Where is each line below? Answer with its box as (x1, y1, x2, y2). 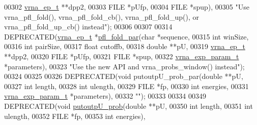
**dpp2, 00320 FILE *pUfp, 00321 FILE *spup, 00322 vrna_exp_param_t (4, 51, 239, 61)
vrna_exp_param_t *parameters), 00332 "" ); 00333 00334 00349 (4, 91, 206, 101)
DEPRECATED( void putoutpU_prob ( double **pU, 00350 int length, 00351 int (4, 100, 253, 111)
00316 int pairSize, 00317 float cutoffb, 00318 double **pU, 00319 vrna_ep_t (4, 41, 245, 52)
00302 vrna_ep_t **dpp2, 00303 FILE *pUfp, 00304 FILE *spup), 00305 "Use (4, 2, 249, 12)
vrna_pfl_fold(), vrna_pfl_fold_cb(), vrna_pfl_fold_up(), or (4, 11, 199, 22)
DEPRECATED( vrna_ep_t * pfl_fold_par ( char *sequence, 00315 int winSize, (4, 31, 249, 41)
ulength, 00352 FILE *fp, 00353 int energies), (4, 110, 146, 121)
